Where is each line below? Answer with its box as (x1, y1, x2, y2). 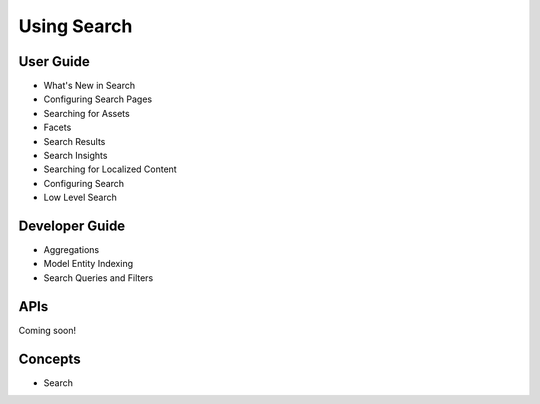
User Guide (18, 53, 90, 70)
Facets (43, 121, 72, 134)
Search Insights (43, 150, 108, 162)
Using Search (18, 15, 133, 37)
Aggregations (43, 244, 100, 256)
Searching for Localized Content (43, 163, 177, 175)
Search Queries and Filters (43, 271, 154, 284)
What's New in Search (43, 80, 135, 92)
